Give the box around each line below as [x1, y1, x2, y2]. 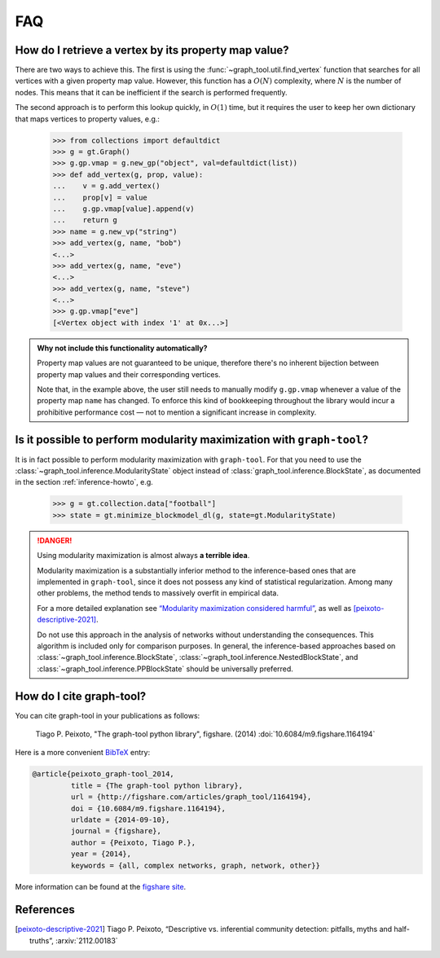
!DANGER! [37, 535, 73, 545]
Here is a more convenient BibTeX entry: [15, 748, 151, 758]
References [15, 903, 75, 916]
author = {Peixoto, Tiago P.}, [70, 837, 196, 847]
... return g [52, 216, 118, 225]
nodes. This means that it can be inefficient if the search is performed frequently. [15, 87, 288, 97]
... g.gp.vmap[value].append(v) [52, 204, 195, 213]
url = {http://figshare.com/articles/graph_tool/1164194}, [70, 793, 312, 802]
